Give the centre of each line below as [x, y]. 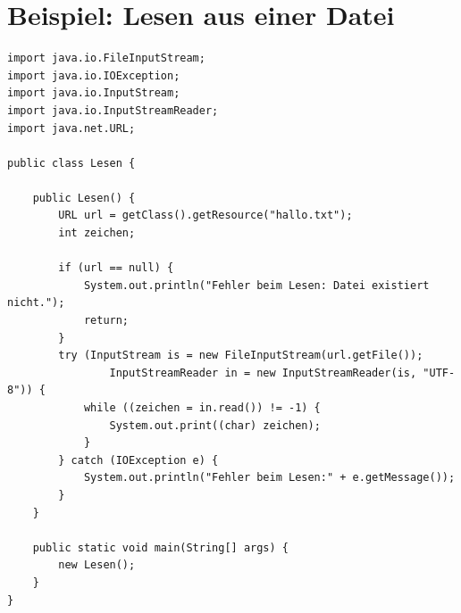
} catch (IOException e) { [138, 460]
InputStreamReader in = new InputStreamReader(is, [263, 373]
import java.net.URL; [71, 128]
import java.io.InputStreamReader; [113, 110]
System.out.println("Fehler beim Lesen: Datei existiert [256, 285]
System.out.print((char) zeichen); [215, 425]
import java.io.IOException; [94, 75]
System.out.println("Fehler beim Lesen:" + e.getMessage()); [269, 478]
